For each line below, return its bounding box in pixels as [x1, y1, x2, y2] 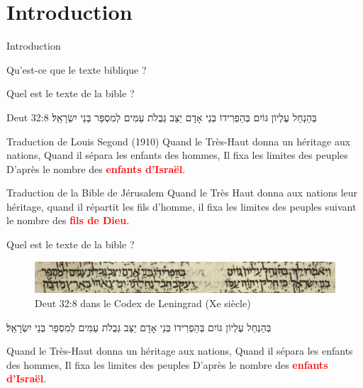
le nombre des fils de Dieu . [6, 213, 130, 228]
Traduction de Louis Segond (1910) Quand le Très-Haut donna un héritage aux [6, 133, 351, 148]
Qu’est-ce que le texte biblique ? [6, 62, 147, 77]
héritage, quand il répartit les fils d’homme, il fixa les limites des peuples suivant [6, 199, 357, 214]
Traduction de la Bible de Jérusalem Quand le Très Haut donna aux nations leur [6, 185, 358, 200]
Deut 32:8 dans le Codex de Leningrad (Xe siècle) [35, 295, 251, 310]
